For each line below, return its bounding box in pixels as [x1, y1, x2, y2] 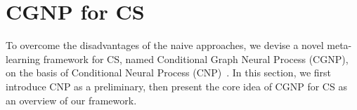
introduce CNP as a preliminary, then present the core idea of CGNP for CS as [6, 78, 347, 93]
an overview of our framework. [6, 92, 137, 107]
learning [6, 51, 41, 66]
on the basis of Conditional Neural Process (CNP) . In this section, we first [6, 65, 332, 80]
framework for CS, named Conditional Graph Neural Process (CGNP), [43, 51, 349, 66]
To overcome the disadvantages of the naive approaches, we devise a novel [6, 38, 324, 53]
